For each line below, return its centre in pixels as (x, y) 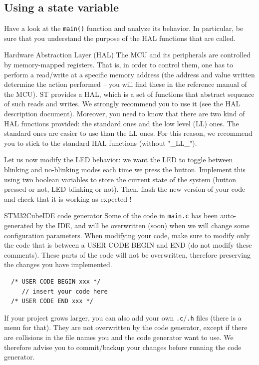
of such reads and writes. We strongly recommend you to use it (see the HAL (122, 104)
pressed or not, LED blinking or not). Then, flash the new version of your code (125, 189)
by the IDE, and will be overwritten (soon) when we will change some (142, 225)
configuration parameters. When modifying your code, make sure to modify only (127, 235)
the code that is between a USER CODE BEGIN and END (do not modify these (128, 245)
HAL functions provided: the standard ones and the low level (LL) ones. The (122, 123)
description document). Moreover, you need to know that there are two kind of (125, 114)
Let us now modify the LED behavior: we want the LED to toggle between (119, 160)
